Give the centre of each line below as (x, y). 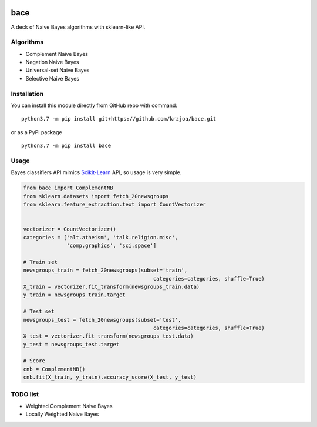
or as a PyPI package (36, 132)
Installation (27, 94)
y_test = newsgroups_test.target (71, 344)
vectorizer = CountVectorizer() (70, 229)
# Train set (41, 262)
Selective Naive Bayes (52, 78)
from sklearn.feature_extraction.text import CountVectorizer (114, 205)
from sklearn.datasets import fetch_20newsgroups (96, 196)
